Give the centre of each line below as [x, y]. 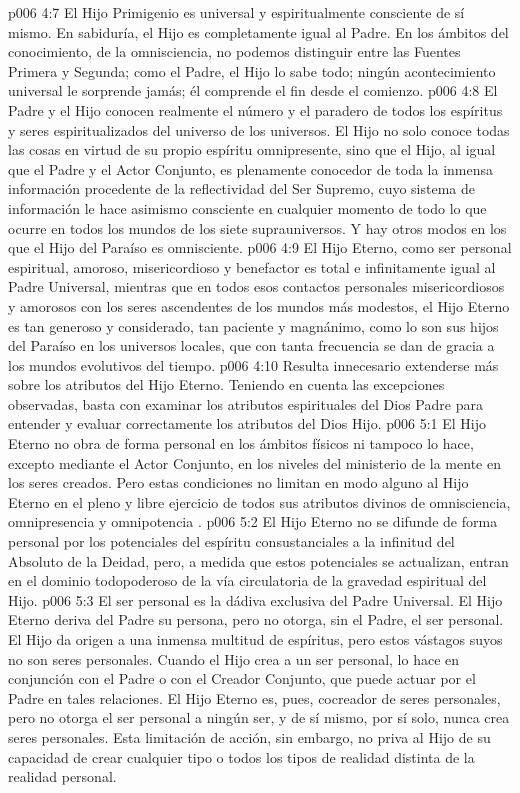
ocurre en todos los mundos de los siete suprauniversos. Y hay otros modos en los [257, 227]
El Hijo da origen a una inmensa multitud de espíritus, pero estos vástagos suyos [255, 639]
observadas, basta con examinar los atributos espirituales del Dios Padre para [245, 403]
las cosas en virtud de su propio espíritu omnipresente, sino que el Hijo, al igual [252, 149]
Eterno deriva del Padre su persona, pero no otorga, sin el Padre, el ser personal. [256, 619]
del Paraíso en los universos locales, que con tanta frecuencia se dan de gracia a [251, 345]
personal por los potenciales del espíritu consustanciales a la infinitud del [231, 541]
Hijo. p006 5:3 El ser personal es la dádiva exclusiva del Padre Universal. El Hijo [255, 599]
